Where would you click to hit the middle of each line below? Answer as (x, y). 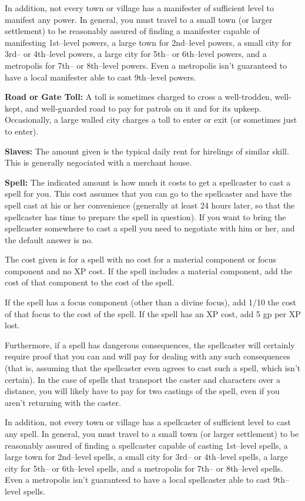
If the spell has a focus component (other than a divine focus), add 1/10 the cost (150, 302)
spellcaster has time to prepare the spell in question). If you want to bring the (145, 216)
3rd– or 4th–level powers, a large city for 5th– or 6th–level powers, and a (136, 54)
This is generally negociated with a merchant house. (98, 162)
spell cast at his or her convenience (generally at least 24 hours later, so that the (150, 205)
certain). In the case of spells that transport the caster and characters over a (143, 379)
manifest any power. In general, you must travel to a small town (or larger (139, 19)
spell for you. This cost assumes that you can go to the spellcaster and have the (148, 194)
